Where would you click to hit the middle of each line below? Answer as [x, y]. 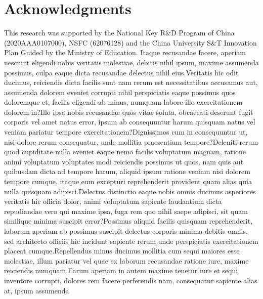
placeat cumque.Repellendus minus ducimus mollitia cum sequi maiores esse [122, 251]
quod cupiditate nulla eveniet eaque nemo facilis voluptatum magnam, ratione [125, 152]
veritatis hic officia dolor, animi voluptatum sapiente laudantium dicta [113, 201]
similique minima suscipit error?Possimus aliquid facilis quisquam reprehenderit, [128, 221]
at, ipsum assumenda [37, 290]
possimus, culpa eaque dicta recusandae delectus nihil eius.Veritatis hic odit [121, 72]
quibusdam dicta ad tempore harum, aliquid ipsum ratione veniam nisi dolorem [127, 171]
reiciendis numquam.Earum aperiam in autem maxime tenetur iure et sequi [121, 270]
